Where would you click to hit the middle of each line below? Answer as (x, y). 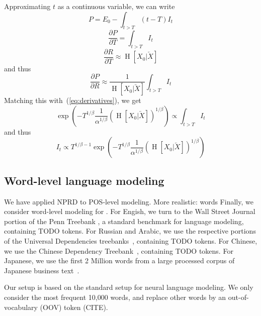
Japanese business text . (42, 270)
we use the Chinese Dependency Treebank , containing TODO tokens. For (119, 250)
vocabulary (21, 307)
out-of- (238, 297)
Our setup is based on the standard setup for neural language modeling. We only (129, 287)
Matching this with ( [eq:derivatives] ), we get (73, 100)
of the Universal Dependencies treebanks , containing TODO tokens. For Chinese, (131, 240)
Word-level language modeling (84, 180)
